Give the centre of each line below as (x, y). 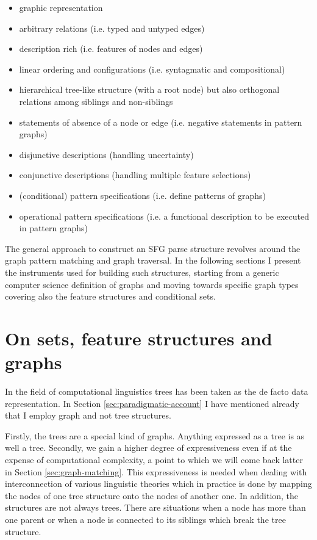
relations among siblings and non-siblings (96, 101)
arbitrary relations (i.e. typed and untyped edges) (112, 28)
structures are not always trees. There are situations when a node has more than (155, 507)
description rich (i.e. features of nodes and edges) (111, 49)
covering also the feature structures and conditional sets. (110, 296)
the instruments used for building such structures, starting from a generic (142, 272)
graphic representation (61, 7)
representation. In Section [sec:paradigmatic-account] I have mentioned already (152, 403)
